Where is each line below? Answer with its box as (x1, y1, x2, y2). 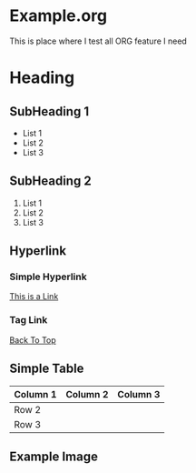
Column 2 (65, 387, 109, 400)
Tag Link (9, 314, 48, 327)
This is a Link (9, 291, 59, 302)
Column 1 (14, 387, 57, 400)
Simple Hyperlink (9, 270, 88, 283)
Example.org (9, 5, 107, 26)
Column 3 (117, 387, 161, 400)
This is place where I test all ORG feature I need (9, 35, 188, 46)
